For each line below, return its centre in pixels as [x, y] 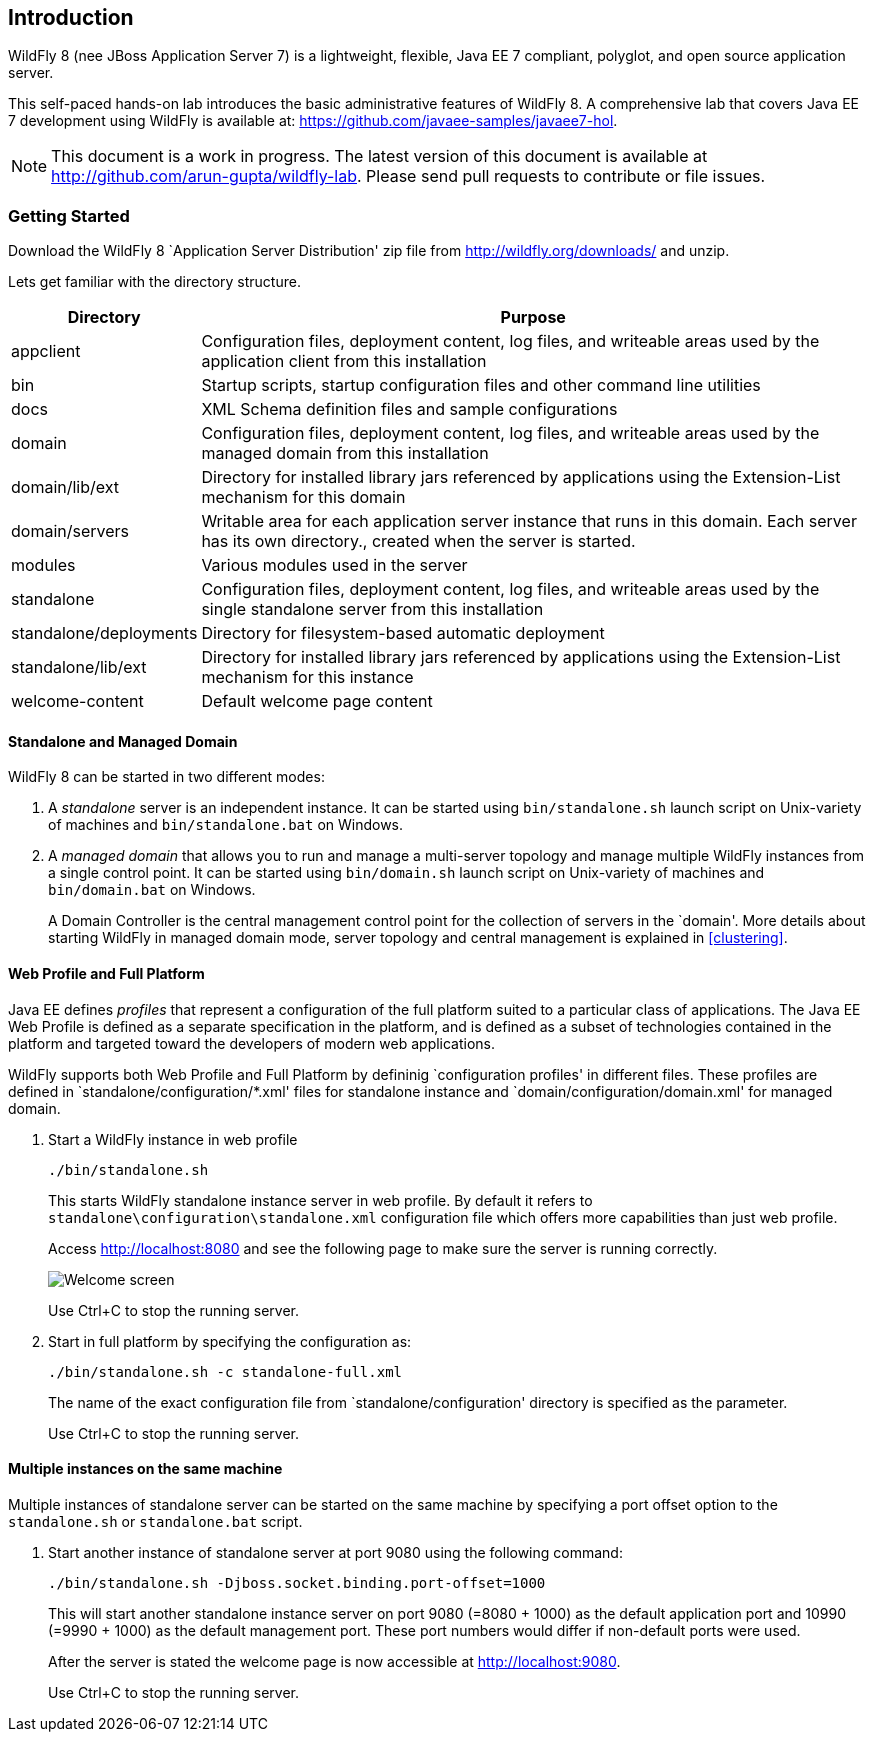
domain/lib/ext [65, 487]
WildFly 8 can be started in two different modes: [166, 777]
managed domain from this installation [345, 453]
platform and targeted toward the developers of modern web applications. [252, 1043]
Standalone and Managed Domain [123, 741]
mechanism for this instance [307, 677]
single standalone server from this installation [372, 609]
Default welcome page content [317, 701]
